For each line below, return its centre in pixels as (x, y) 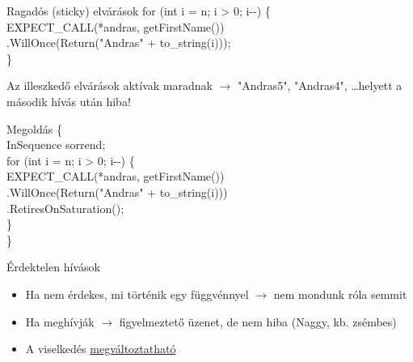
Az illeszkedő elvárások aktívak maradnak (110, 85)
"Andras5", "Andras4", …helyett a (320, 85)
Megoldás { (34, 128)
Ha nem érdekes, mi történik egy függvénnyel (137, 294)
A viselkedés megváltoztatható (101, 349)
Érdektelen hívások (53, 267)
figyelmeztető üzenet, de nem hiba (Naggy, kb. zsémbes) (258, 321)
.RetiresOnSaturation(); (65, 208)
